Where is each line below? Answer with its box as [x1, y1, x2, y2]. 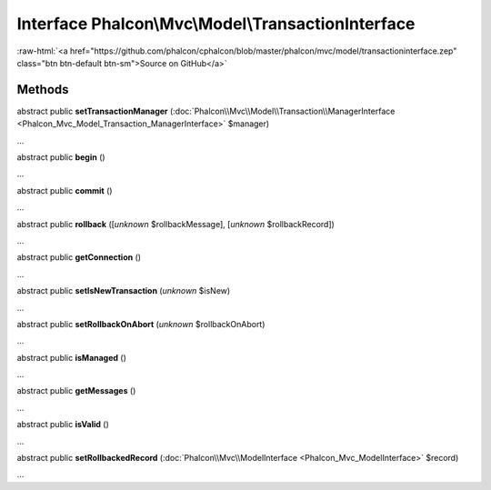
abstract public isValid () [16, 419, 109, 430]
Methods [16, 82, 69, 97]
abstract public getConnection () [16, 252, 141, 263]
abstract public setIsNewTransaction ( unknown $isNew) [16, 285, 231, 296]
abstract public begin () [16, 152, 105, 163]
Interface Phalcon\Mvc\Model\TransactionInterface [16, 14, 416, 34]
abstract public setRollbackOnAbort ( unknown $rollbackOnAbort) [16, 318, 266, 329]
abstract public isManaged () [16, 352, 127, 363]
